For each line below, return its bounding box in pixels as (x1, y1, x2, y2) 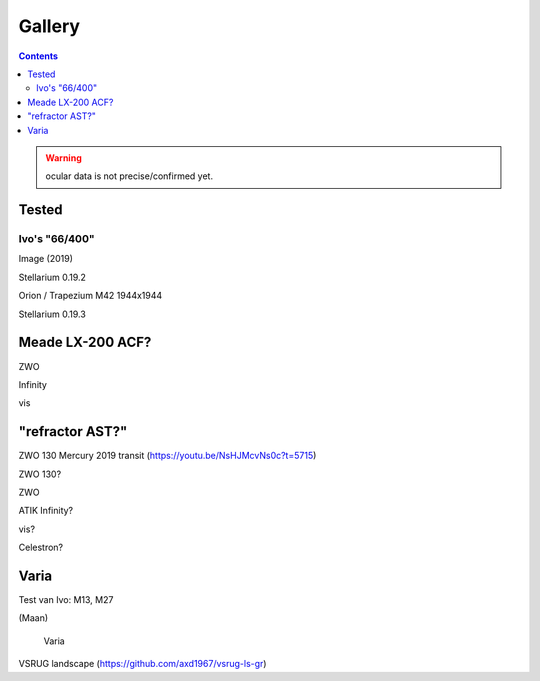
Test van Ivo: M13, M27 (18, 594, 114, 606)
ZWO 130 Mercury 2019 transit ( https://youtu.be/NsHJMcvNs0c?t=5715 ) (18, 450, 317, 462)
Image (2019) (18, 253, 74, 265)
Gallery (18, 15, 80, 37)
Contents (18, 50, 59, 62)
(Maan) (18, 612, 49, 624)
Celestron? (18, 541, 64, 554)
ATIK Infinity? (18, 505, 74, 517)
